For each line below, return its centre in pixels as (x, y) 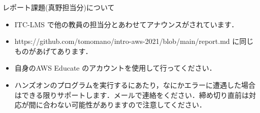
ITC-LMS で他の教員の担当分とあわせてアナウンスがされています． (126, 24)
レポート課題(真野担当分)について (59, 7)
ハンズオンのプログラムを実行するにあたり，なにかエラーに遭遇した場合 (135, 84)
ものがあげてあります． (53, 51)
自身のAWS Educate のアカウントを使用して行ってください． (115, 68)
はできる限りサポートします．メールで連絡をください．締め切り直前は (132, 95)
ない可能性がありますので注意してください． (132, 105)
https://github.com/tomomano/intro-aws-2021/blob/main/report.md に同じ (134, 41)
